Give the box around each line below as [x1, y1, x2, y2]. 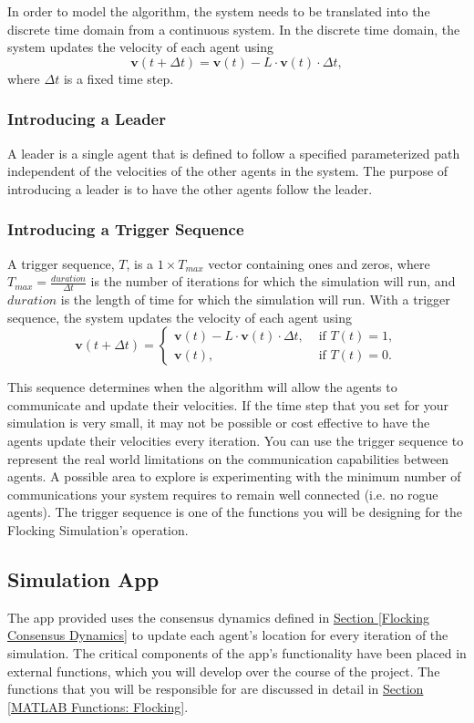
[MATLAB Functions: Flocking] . [7, 697, 189, 716]
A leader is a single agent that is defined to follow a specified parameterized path [7, 143, 460, 162]
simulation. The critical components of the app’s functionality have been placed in [7, 643, 467, 662]
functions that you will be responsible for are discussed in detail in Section [7, 679, 424, 698]
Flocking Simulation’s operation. [7, 520, 189, 539]
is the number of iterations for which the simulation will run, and [90, 272, 456, 291]
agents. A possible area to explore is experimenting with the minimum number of [7, 467, 461, 486]
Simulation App [7, 564, 160, 593]
